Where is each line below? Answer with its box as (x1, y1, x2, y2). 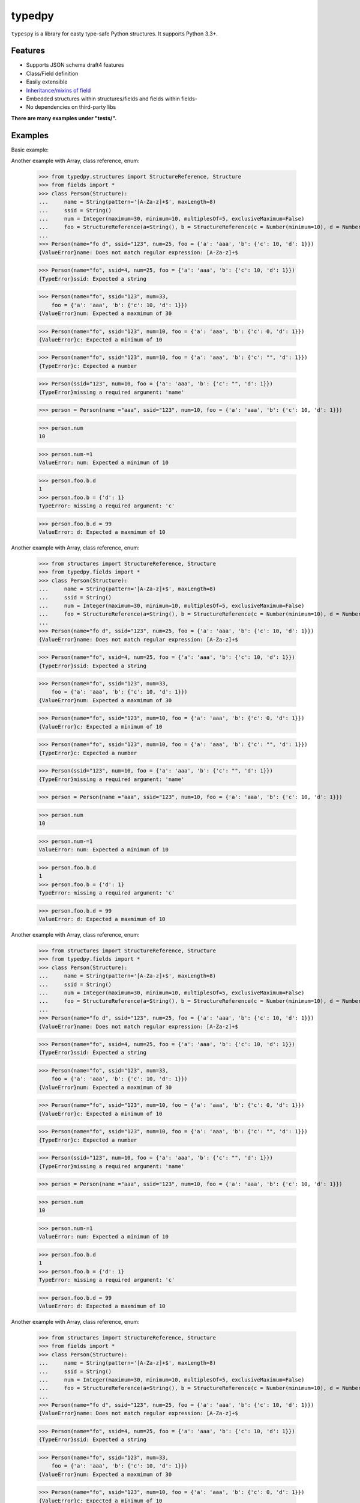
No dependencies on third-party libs (26, 103, 116, 111)
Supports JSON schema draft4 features (26, 61, 124, 69)
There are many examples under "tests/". (11, 114, 117, 121)
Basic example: (11, 146, 49, 153)
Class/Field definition (26, 70, 79, 77)
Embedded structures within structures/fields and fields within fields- (26, 95, 197, 102)
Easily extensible (26, 78, 68, 85)
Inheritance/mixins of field (26, 87, 91, 94)
